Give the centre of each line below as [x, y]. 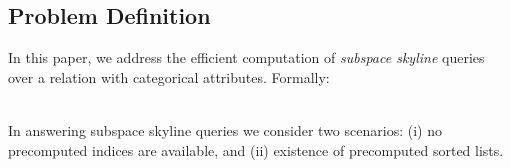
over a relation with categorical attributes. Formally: [169, 76]
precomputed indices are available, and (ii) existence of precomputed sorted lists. [256, 149]
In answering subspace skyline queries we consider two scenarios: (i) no [225, 129]
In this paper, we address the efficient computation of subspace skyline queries [246, 57]
